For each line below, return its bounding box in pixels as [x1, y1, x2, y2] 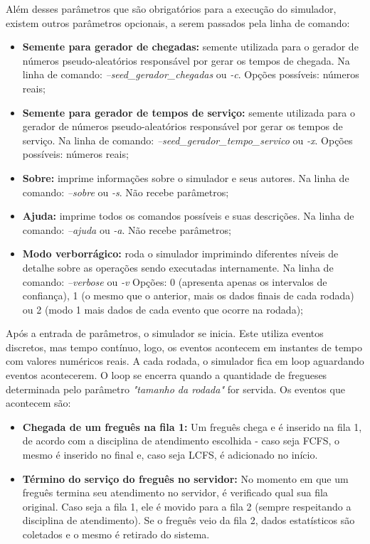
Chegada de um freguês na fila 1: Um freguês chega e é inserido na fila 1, [22, 419, 362, 434]
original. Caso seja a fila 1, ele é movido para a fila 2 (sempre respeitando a [22, 498, 351, 513]
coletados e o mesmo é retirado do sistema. [22, 527, 210, 541]
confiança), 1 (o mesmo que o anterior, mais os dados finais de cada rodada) [22, 288, 354, 303]
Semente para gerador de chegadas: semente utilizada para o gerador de [22, 39, 359, 54]
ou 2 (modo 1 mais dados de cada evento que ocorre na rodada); [22, 302, 303, 316]
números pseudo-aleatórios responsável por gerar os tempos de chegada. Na [22, 53, 350, 68]
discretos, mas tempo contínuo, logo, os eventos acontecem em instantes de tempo [6, 339, 362, 354]
